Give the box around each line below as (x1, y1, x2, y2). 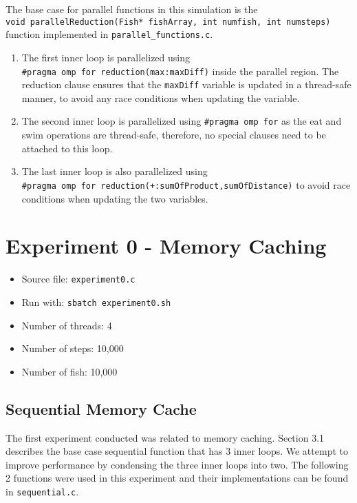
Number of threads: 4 (21, 318, 112, 332)
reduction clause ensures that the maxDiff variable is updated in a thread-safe (21, 77, 351, 92)
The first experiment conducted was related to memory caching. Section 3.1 (6, 430, 325, 444)
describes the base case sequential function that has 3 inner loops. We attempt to (6, 444, 348, 458)
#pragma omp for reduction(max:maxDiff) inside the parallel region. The (21, 63, 339, 78)
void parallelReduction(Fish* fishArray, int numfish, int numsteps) (6, 17, 331, 27)
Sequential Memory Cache (6, 398, 197, 419)
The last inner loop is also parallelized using (21, 164, 208, 178)
